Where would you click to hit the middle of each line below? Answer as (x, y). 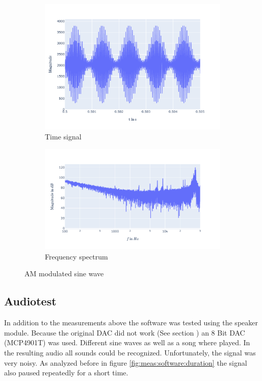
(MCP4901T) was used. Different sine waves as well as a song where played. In (127, 342)
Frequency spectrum (76, 256)
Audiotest (30, 301)
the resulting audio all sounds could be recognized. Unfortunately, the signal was (130, 353)
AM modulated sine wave (64, 273)
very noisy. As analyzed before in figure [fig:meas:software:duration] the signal (126, 362)
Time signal (63, 137)
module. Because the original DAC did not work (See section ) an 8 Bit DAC (125, 332)
